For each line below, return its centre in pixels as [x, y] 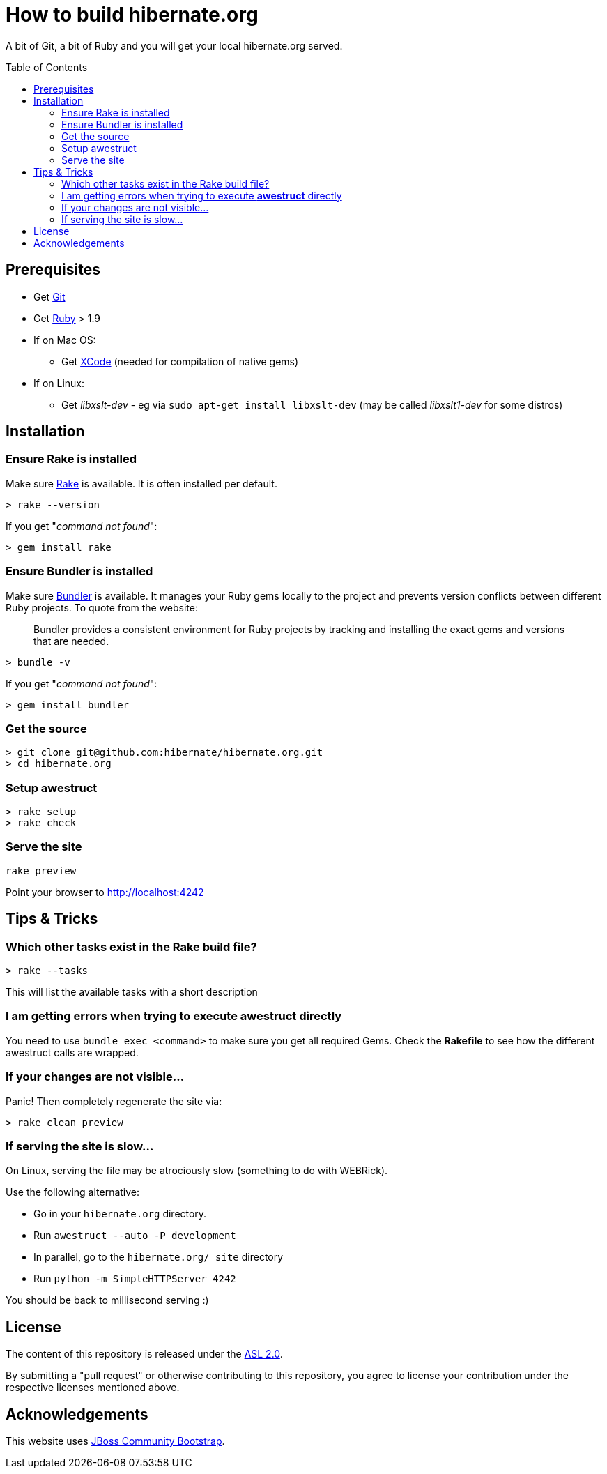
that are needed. [71, 641]
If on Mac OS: [65, 340]
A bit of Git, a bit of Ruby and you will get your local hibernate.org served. [174, 45]
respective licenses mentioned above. [93, 1388]
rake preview [41, 871]
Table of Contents [47, 67]
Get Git [49, 296]
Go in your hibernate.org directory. [120, 1214]
